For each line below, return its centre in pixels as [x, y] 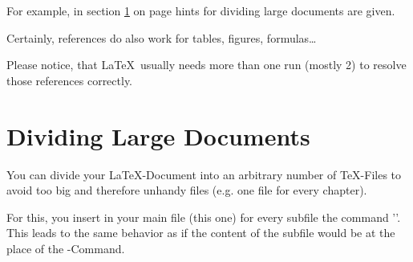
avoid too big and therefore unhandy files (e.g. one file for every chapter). [187, 190]
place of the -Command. [66, 248]
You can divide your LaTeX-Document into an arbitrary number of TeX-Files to [204, 174]
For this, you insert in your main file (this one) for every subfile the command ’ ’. [204, 217]
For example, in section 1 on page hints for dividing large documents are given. [201, 10]
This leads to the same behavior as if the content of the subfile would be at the [201, 233]
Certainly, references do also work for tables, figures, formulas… [162, 37]
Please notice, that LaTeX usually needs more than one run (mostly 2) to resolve [206, 65]
